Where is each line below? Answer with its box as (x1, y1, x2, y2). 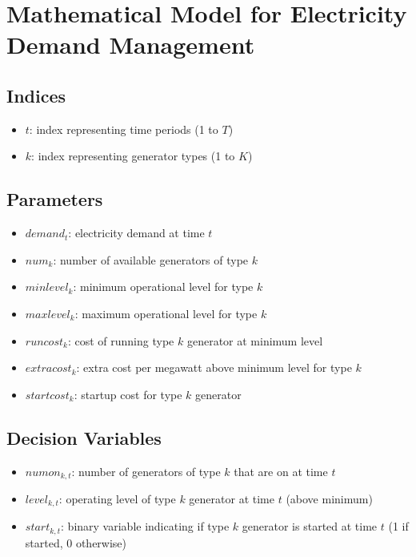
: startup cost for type (74, 385, 182, 402)
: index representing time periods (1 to (29, 120, 218, 137)
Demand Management (6, 28, 255, 61)
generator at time (189, 490, 274, 507)
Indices (6, 83, 66, 107)
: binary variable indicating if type (61, 518, 230, 535)
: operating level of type (58, 490, 176, 507)
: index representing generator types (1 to (31, 147, 235, 164)
